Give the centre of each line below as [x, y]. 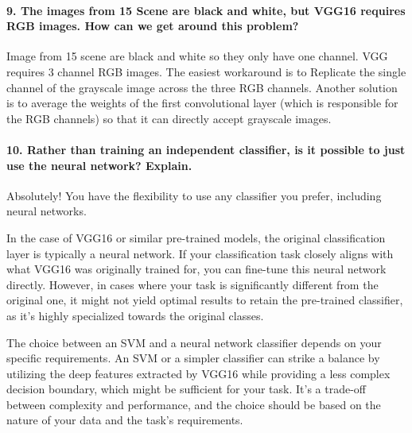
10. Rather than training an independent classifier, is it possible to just [206, 149]
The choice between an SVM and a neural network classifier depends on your [194, 342]
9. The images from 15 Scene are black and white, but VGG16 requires [206, 10]
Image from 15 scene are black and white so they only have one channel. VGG [197, 56]
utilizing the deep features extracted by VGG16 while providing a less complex [198, 373]
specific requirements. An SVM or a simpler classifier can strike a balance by [193, 358]
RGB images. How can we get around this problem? [153, 26]
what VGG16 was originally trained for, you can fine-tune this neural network [196, 269]
